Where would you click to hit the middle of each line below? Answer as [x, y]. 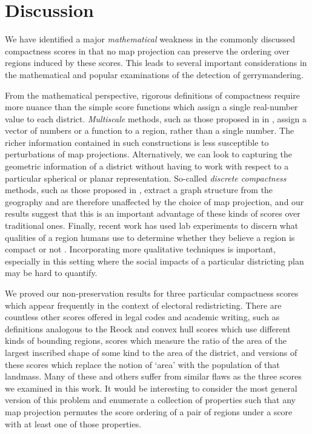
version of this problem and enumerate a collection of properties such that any [151, 400]
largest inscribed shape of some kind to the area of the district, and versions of [151, 352]
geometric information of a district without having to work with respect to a [147, 166]
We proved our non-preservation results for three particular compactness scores [152, 293]
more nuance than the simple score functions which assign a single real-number [151, 107]
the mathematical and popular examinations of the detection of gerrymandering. [154, 74]
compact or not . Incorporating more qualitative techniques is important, [141, 249]
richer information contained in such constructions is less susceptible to [137, 142]
